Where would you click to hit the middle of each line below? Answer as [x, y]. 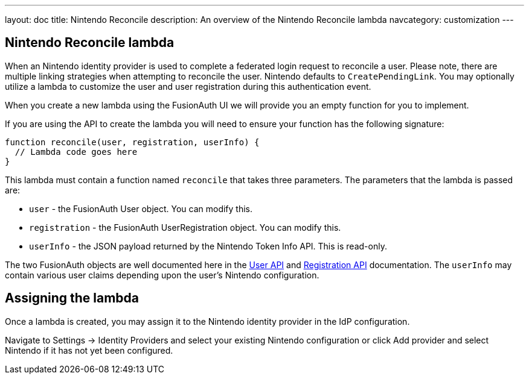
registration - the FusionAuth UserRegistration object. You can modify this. [185, 227]
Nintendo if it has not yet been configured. [89, 350]
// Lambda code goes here [76, 152]
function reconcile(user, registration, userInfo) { [132, 142]
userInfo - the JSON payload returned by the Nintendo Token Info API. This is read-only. [208, 246]
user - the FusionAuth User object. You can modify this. [141, 208]
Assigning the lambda [72, 298]
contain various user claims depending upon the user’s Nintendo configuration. [162, 275]
